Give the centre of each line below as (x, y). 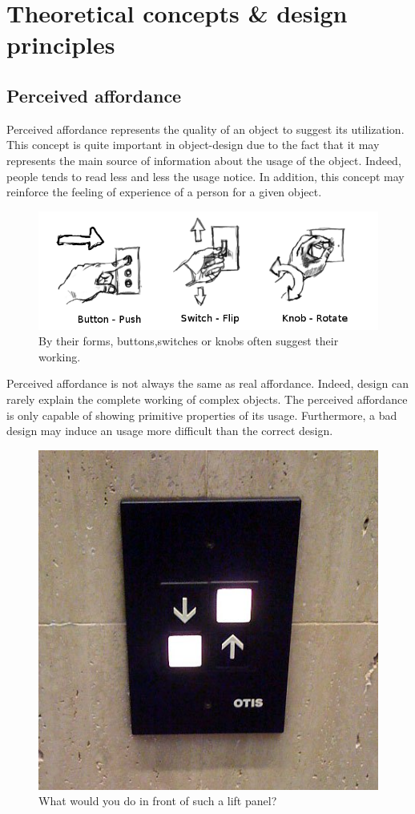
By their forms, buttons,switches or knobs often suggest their (189, 341)
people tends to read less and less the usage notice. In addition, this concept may (205, 176)
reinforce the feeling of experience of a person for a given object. (164, 192)
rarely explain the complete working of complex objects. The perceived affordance (207, 399)
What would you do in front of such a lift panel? (158, 801)
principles (61, 44)
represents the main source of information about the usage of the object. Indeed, (204, 160)
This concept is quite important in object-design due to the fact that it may (193, 145)
